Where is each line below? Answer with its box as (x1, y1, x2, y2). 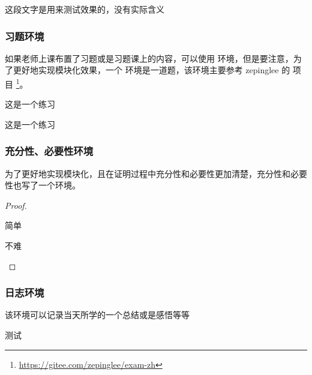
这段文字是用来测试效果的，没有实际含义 (5, 3, 164, 15)
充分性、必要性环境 (5, 143, 94, 158)
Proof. (5, 199, 27, 211)
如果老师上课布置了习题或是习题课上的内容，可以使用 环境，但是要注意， (5, 52, 293, 64)
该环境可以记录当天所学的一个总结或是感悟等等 (5, 308, 190, 321)
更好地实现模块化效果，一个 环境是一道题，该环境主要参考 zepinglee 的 (13, 64, 290, 76)
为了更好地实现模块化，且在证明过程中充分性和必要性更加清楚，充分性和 (5, 167, 290, 179)
